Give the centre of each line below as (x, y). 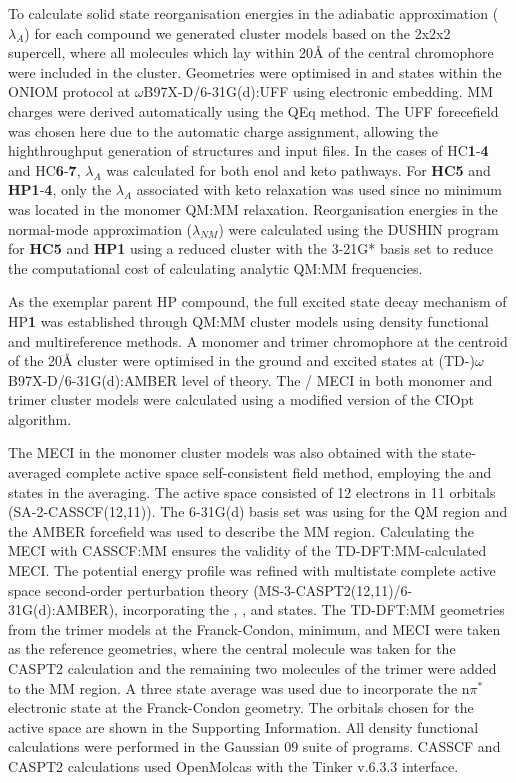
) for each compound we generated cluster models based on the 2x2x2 (237, 32)
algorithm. (40, 418)
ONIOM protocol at (69, 91)
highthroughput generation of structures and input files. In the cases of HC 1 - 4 (248, 150)
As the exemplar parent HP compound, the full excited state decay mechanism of (257, 301)
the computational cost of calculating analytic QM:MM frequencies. (215, 267)
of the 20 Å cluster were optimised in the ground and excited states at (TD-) (241, 360)
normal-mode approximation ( (100, 228)
